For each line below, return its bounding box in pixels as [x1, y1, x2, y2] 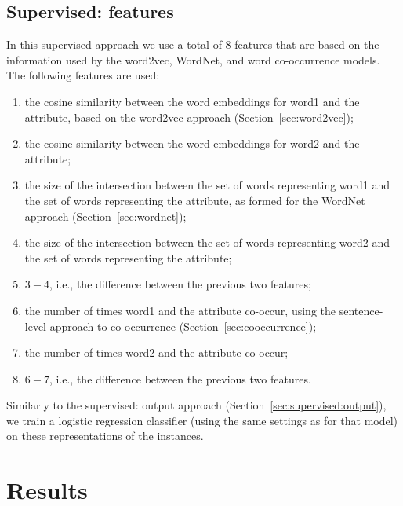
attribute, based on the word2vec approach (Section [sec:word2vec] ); [24, 108, 354, 125]
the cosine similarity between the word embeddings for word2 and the [24, 135, 360, 152]
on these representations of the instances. [6, 427, 204, 444]
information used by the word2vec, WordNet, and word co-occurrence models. [6, 51, 380, 68]
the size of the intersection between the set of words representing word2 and [24, 234, 390, 251]
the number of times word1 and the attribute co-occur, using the [24, 302, 336, 318]
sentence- [339, 302, 383, 318]
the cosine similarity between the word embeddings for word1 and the [24, 93, 360, 109]
